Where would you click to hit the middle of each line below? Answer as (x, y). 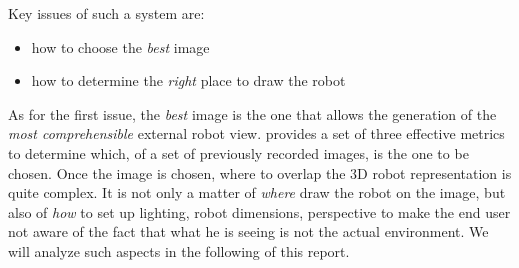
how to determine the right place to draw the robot (188, 80)
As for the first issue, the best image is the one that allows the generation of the (252, 113)
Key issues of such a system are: (106, 13)
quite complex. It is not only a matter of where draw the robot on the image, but (257, 192)
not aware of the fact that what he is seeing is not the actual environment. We (248, 231)
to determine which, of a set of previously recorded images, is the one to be (238, 152)
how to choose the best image (120, 46)
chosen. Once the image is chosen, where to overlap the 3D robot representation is (260, 172)
